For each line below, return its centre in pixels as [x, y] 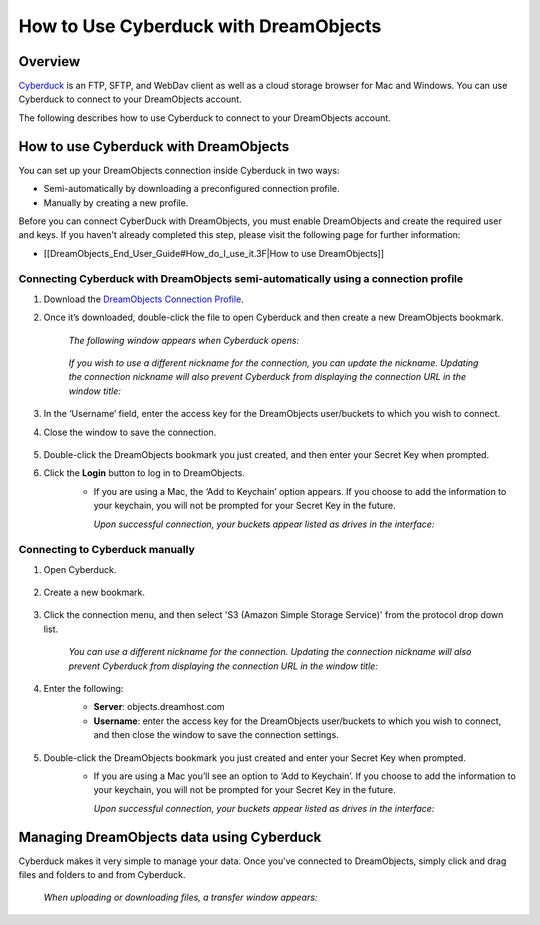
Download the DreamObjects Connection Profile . [143, 299]
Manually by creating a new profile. [116, 202]
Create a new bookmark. [94, 592]
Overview [49, 61]
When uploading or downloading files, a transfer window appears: [180, 897]
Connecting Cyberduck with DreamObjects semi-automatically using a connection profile [241, 279]
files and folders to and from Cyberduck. [102, 875]
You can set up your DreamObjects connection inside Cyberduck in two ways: [179, 170]
